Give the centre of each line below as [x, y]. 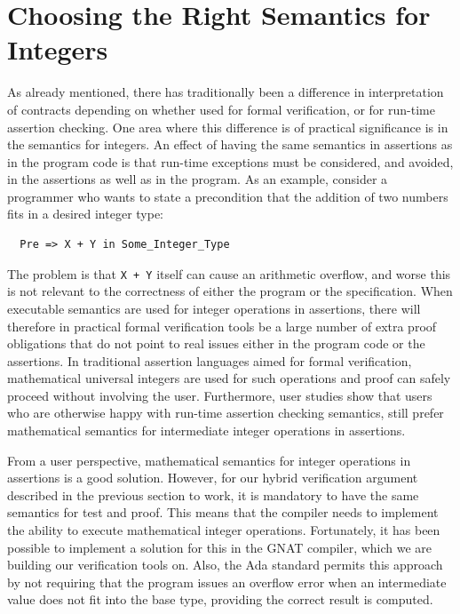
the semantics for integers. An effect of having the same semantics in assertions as [230, 144]
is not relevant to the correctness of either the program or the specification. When [230, 291]
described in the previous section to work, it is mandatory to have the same [213, 494]
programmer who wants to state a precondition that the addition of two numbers [228, 196]
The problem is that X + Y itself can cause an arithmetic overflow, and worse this [229, 273]
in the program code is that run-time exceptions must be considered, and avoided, [230, 161]
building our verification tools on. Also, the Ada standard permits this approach [225, 565]
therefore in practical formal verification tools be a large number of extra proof [222, 326]
